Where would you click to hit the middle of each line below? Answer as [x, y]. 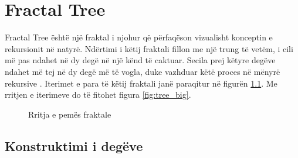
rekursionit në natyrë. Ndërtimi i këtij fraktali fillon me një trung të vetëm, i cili [149, 48]
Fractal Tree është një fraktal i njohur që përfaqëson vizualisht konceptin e [139, 37]
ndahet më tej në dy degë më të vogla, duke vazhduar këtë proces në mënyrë [143, 71]
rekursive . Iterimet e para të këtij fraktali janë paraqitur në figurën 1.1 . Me [141, 83]
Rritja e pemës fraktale [70, 114]
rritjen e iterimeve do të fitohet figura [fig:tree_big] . [98, 95]
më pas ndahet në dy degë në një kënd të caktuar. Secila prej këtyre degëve [140, 60]
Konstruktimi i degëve [74, 145]
